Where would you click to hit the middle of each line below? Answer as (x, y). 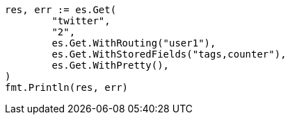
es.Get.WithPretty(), (111, 65)
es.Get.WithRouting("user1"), (134, 43)
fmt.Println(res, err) (67, 87)
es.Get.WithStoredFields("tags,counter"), (169, 54)
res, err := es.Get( (61, 10)
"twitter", (81, 21)
